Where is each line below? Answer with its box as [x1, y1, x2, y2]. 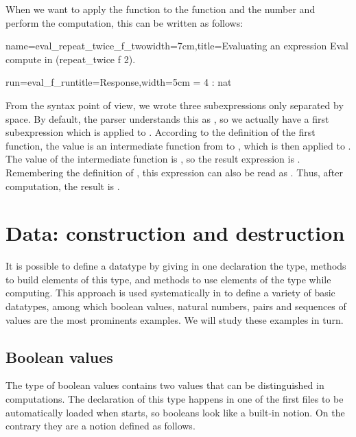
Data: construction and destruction [5, 219, 345, 247]
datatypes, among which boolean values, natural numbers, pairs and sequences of [5, 299, 346, 314]
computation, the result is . [5, 178, 120, 193]
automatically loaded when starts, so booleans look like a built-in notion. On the [5, 405, 345, 419]
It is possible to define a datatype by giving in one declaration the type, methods [5, 259, 346, 273]
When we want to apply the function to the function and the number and [5, 2, 316, 16]
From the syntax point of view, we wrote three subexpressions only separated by [5, 97, 344, 112]
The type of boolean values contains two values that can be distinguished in [5, 378, 324, 392]
